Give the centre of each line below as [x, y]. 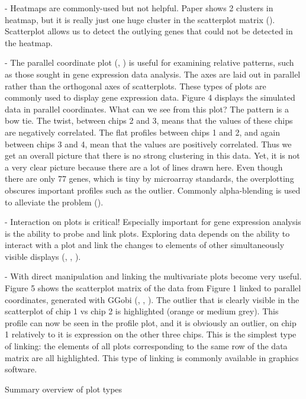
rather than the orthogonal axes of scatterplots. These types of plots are [136, 86]
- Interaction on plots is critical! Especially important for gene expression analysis [153, 222]
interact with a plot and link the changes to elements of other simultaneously [145, 245]
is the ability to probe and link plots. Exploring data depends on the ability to [147, 233]
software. [21, 369]
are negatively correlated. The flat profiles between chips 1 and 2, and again [143, 132]
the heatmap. [29, 42]
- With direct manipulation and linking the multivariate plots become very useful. [153, 276]
